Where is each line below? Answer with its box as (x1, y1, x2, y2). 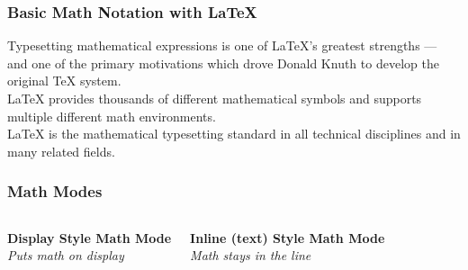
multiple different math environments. (7, 106, 216, 125)
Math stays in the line (190, 246, 311, 265)
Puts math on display (7, 246, 124, 265)
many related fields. (7, 141, 115, 160)
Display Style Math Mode (7, 228, 172, 247)
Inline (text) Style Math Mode (190, 228, 385, 247)
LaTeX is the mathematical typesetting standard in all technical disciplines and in (7, 124, 461, 143)
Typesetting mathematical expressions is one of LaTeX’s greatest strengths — (7, 36, 437, 55)
